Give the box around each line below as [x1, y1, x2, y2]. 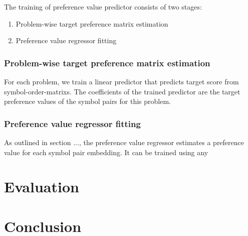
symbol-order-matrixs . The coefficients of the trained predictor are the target [4, 86, 240, 96]
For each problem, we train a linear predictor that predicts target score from [4, 76, 239, 86]
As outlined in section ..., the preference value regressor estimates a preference [4, 137, 244, 147]
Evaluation [4, 176, 79, 197]
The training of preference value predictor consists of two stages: [4, 2, 202, 12]
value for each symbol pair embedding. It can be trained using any [4, 147, 208, 157]
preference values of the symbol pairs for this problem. [4, 96, 171, 106]
